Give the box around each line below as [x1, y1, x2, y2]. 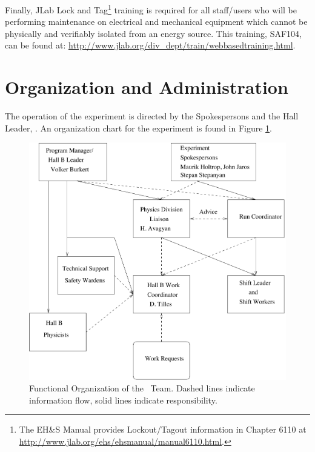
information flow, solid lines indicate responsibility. [29, 393, 217, 406]
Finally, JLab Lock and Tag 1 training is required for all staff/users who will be [5, 2, 297, 16]
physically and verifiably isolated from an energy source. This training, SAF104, [5, 27, 302, 39]
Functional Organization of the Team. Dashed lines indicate [29, 382, 255, 394]
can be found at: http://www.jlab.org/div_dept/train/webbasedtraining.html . [5, 39, 296, 52]
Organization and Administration [5, 75, 288, 99]
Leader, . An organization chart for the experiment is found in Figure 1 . [5, 121, 272, 134]
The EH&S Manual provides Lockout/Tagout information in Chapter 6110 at [19, 423, 307, 436]
